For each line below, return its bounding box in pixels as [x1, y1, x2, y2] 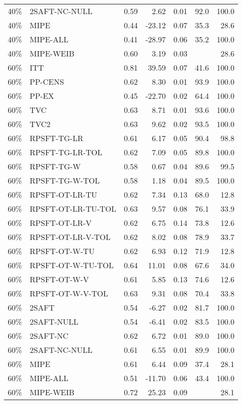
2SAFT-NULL [30, 316, 79, 327]
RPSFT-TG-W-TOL [30, 175, 100, 186]
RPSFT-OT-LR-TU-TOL [30, 203, 116, 214]
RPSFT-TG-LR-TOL [30, 147, 102, 158]
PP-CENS [30, 76, 64, 87]
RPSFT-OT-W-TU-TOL [30, 259, 114, 271]
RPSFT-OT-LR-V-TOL [30, 231, 111, 242]
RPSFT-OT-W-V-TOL [30, 288, 108, 299]
